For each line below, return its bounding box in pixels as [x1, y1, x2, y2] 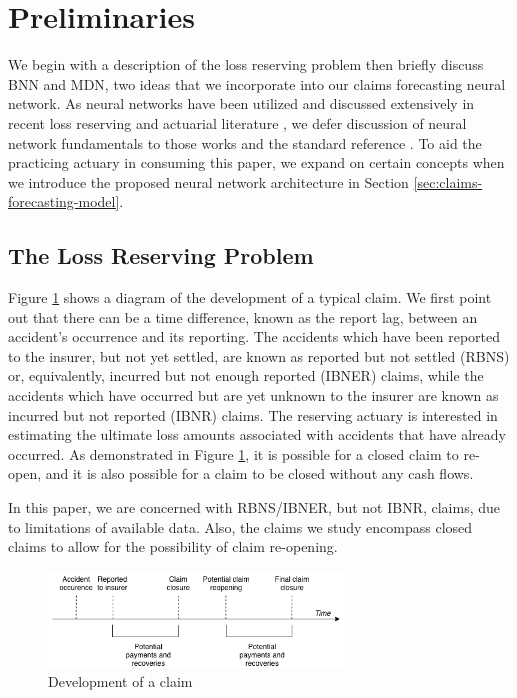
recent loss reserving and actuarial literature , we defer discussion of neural [8, 112, 467, 133]
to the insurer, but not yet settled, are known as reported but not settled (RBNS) [8, 345, 510, 366]
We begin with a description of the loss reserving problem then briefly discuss [8, 54, 484, 75]
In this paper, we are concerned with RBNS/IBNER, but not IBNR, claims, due [8, 497, 500, 518]
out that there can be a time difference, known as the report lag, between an [8, 306, 478, 327]
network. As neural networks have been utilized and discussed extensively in [8, 93, 475, 114]
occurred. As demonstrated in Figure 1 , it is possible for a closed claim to [8, 443, 459, 464]
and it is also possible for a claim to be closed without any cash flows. [45, 463, 474, 484]
